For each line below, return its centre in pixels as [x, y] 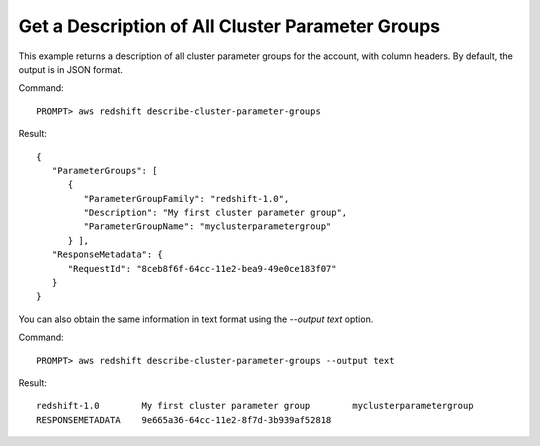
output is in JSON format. [71, 69]
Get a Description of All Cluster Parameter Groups [229, 26]
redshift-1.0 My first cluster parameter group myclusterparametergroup [255, 406]
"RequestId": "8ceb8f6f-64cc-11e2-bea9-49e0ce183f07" [202, 268]
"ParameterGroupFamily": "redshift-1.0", [186, 198]
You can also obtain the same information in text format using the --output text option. [196, 319]
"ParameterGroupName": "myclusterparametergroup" [207, 226]
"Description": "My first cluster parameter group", [215, 213]
